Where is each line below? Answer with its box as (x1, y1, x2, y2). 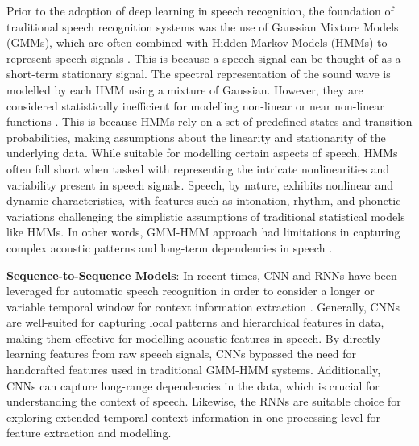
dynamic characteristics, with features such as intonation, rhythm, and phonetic (6, 192, 401, 209)
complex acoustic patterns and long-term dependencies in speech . (6, 239, 333, 256)
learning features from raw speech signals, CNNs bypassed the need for (6, 345, 356, 362)
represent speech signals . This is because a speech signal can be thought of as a (6, 49, 401, 66)
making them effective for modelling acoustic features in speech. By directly (6, 329, 381, 346)
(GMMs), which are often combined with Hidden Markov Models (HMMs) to (6, 34, 388, 51)
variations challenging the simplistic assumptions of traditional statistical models (6, 207, 405, 224)
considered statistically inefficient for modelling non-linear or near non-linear (6, 97, 384, 114)
